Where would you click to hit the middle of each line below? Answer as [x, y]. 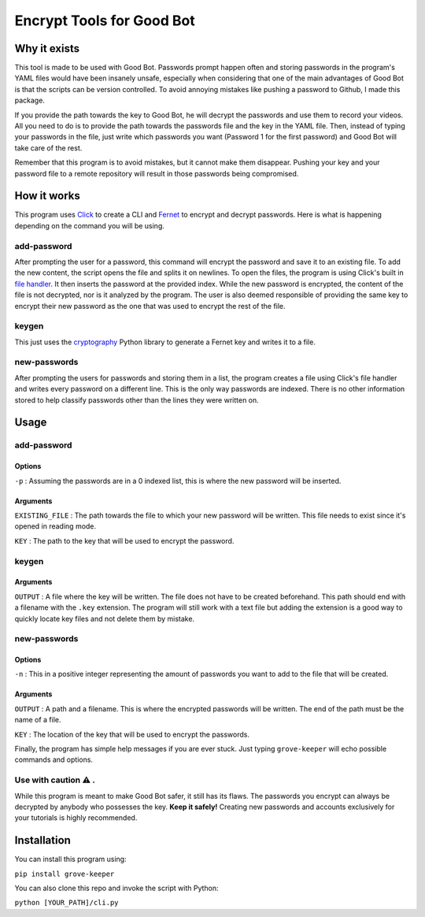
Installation [42, 840]
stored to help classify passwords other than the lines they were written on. [137, 400]
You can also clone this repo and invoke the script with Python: [117, 888]
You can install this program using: [70, 859]
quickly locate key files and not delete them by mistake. [105, 618]
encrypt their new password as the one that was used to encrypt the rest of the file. [150, 306]
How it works [47, 196]
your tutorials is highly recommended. [76, 818]
